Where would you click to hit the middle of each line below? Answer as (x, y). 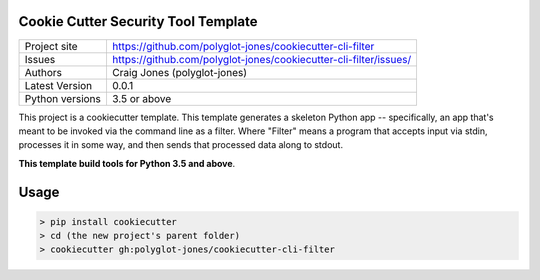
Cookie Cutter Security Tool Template (138, 21)
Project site (51, 46)
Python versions (63, 98)
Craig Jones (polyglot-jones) (179, 72)
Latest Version (58, 85)
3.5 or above (141, 98)
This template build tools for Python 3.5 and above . (127, 163)
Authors (43, 72)
